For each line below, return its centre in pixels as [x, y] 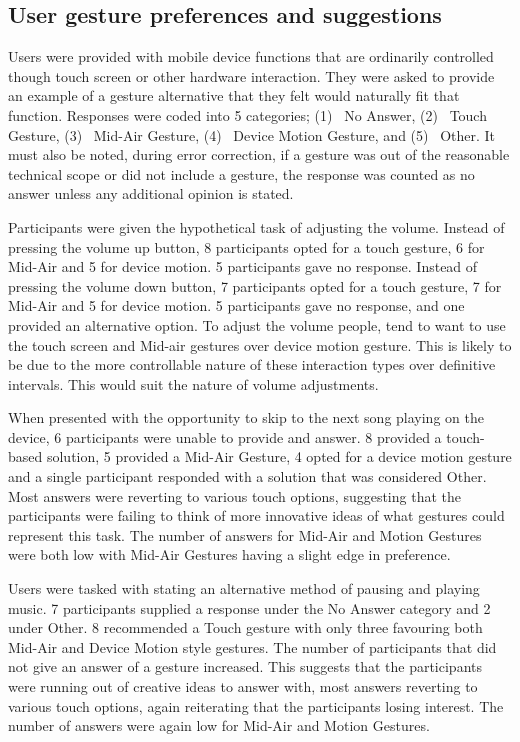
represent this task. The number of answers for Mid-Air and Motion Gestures [245, 534]
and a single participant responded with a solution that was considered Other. [247, 476]
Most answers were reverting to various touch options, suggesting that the [234, 495]
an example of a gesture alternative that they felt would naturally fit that [234, 95]
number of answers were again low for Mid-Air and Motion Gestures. [219, 725]
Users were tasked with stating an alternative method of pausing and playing [244, 588]
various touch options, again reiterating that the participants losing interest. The [256, 705]
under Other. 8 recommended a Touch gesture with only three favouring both [245, 627]
